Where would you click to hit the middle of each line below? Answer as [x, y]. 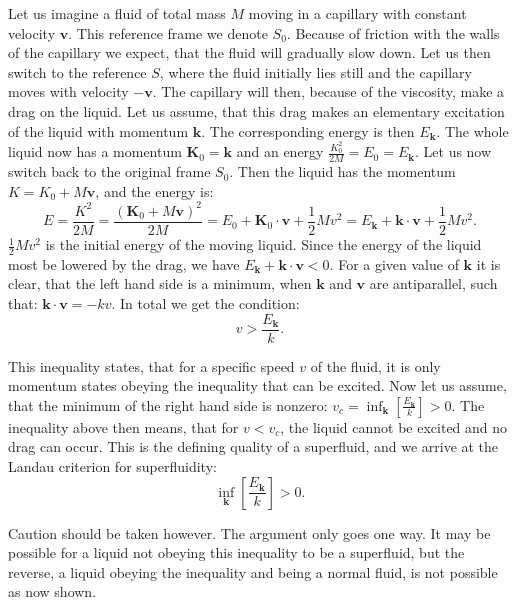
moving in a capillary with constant [357, 13]
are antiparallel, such [433, 283]
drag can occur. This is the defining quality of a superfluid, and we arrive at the [253, 446]
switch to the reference [77, 71]
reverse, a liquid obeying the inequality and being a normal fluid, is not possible [253, 571]
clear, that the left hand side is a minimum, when [160, 283]
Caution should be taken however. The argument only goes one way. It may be [249, 532]
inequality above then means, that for [123, 426]
